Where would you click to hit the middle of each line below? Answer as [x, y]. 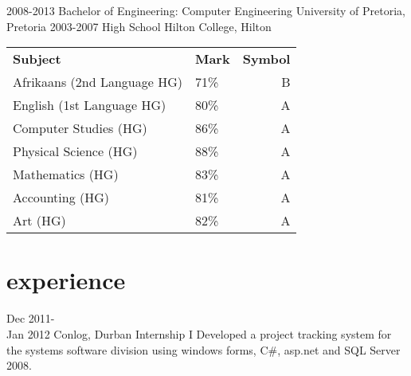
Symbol [266, 59]
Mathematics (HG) [66, 174]
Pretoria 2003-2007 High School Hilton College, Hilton [139, 26]
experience [66, 280]
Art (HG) [39, 221]
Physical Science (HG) [75, 151]
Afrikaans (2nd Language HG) [98, 82]
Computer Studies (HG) [80, 128]
